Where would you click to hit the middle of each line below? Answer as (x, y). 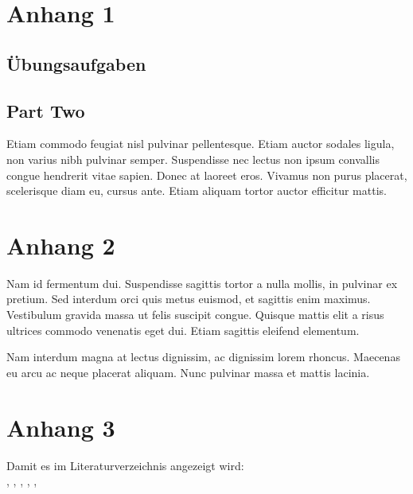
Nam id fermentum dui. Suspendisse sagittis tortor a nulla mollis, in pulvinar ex (202, 283)
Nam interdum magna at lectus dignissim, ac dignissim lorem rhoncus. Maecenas (203, 357)
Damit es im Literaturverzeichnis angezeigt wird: (125, 465)
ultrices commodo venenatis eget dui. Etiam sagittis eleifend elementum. (183, 330)
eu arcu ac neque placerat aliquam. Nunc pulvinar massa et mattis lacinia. (188, 372)
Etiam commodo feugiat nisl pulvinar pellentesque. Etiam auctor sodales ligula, (201, 144)
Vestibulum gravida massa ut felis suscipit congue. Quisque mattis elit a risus (195, 315)
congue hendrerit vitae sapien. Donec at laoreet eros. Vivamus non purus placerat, (207, 175)
